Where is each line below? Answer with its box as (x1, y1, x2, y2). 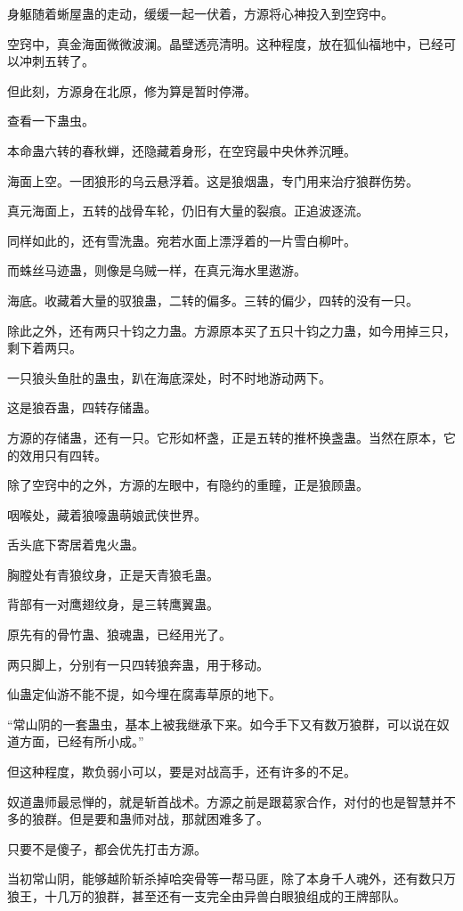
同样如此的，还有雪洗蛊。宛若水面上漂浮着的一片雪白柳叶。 (7, 231, 356, 249)
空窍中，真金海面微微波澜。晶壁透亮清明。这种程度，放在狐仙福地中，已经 (7, 34, 443, 53)
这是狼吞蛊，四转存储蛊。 (7, 398, 157, 417)
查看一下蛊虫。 (7, 111, 94, 130)
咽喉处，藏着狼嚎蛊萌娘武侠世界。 (7, 505, 207, 524)
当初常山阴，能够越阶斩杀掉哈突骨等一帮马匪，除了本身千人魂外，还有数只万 (7, 869, 456, 888)
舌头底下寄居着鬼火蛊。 (7, 535, 144, 554)
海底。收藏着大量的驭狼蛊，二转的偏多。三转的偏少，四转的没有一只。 (7, 290, 418, 309)
